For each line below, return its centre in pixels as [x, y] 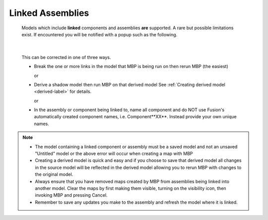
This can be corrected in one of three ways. [66, 57]
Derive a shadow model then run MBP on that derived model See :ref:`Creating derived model [130, 84]
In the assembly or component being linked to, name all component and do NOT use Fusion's [129, 110]
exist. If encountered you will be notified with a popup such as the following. [100, 34]
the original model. [54, 174]
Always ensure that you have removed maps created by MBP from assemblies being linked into [132, 181]
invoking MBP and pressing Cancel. [71, 195]
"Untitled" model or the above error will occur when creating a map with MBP [114, 153]
